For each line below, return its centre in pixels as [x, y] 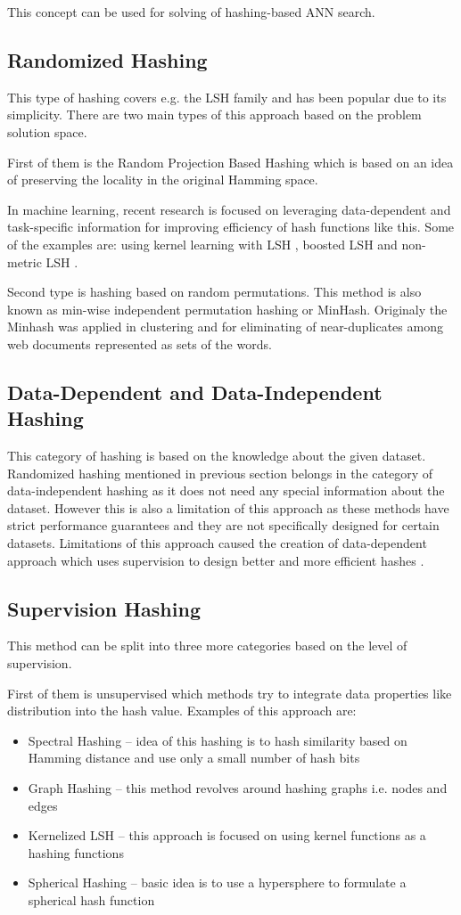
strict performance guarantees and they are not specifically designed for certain [223, 525]
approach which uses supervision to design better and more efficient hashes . [216, 560]
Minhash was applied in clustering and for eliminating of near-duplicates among [225, 327]
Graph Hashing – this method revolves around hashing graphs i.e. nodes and [238, 788]
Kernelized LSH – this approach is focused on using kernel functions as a [227, 835]
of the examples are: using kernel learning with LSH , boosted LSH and [202, 244]
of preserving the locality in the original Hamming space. [163, 180]
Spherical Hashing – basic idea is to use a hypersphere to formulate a [217, 882]
